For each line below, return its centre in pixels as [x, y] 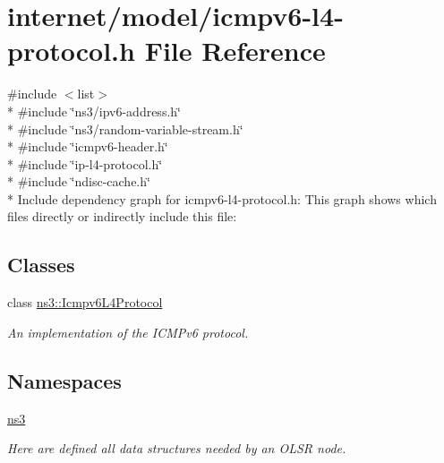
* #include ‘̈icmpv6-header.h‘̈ [88, 146]
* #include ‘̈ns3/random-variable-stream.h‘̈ [125, 129]
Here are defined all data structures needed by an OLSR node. [177, 448]
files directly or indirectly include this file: [122, 216]
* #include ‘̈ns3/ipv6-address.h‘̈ [94, 111]
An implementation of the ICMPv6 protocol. [128, 332]
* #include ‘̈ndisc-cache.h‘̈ [79, 181]
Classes [41, 265]
